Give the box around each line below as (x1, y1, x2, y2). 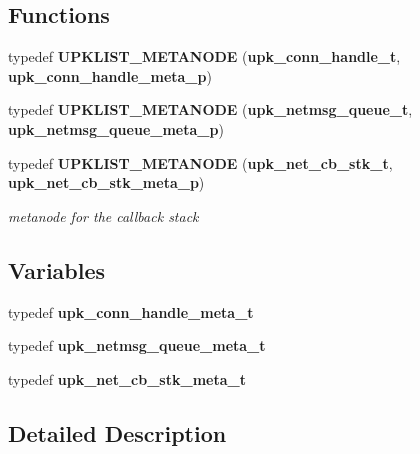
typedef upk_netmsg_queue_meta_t (8, 335, 266, 356)
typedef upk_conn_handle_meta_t (8, 301, 254, 322)
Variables (8, 254, 106, 285)
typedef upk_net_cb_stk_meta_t (8, 368, 246, 389)
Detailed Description (8, 417, 227, 448)
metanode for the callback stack (8, 205, 199, 226)
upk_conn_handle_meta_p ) (8, 65, 212, 86)
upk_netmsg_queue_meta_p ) (8, 118, 224, 139)
